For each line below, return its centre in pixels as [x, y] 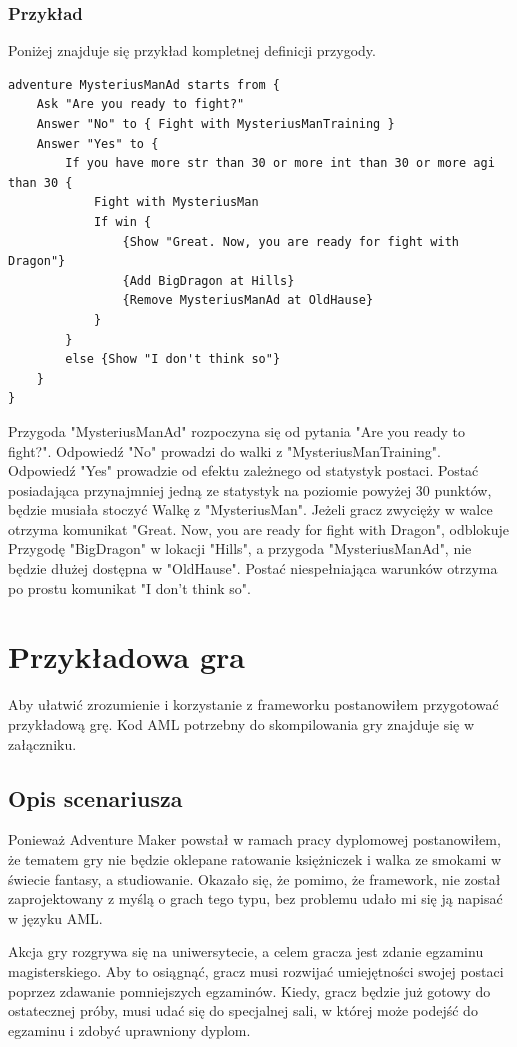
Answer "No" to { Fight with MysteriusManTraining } [215, 124]
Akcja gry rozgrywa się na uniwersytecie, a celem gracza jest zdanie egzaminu [246, 951]
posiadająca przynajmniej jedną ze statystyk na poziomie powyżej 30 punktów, [250, 489]
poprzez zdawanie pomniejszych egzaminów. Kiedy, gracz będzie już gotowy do [249, 990]
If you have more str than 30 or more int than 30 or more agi [280, 163]
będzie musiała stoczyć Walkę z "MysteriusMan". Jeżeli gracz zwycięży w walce [250, 509]
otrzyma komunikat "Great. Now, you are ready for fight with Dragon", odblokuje [259, 528]
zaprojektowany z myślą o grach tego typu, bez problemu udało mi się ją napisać [255, 898]
